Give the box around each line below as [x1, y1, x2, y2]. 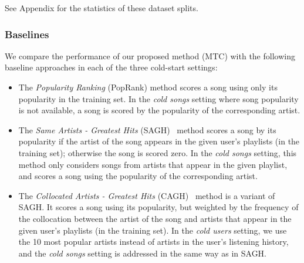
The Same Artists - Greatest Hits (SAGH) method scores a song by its [18, 123, 276, 136]
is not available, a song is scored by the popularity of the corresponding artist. [18, 104, 300, 116]
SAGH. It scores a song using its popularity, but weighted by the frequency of [18, 201, 299, 213]
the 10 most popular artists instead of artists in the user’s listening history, [18, 235, 289, 248]
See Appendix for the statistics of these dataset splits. [5, 2, 198, 14]
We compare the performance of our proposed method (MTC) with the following [5, 49, 295, 62]
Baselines [5, 26, 49, 41]
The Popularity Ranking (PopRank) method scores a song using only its [18, 81, 278, 93]
